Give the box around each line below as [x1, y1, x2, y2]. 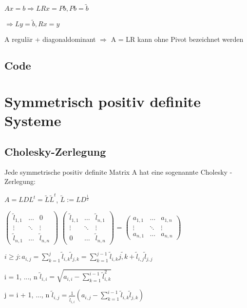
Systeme [4, 110, 61, 130]
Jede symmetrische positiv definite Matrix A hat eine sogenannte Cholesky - [4, 166, 232, 177]
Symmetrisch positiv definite [4, 91, 201, 111]
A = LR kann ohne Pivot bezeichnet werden [111, 34, 244, 44]
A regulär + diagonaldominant [4, 34, 96, 44]
